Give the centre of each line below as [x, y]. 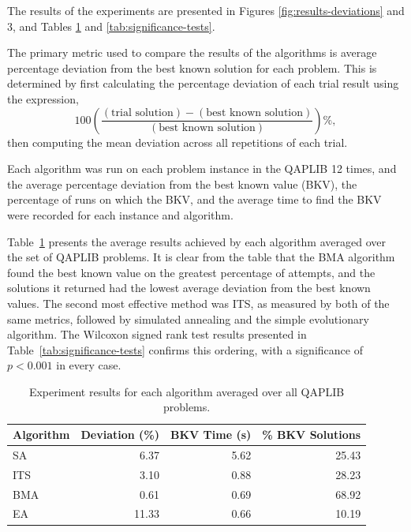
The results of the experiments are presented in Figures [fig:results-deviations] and [206, 10]
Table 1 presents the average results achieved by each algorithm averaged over [196, 241]
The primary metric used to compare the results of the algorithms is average [192, 52]
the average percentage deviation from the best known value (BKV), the [182, 184]
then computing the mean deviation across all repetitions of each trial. [177, 142]
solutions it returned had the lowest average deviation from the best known [189, 288]
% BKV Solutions [312, 435]
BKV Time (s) [211, 435]
